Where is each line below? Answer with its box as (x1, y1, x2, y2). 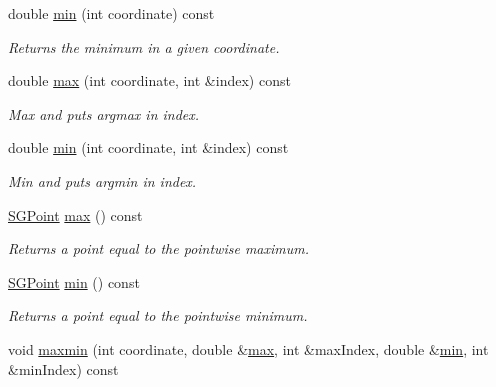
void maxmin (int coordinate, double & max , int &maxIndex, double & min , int (8, 338, 489, 359)
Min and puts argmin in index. (8, 170, 197, 191)
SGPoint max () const (8, 204, 143, 225)
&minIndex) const (8, 358, 119, 379)
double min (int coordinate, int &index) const (8, 137, 289, 158)
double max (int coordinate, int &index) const (8, 70, 291, 91)
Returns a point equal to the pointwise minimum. (8, 305, 308, 326)
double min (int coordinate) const (8, 3, 215, 23)
